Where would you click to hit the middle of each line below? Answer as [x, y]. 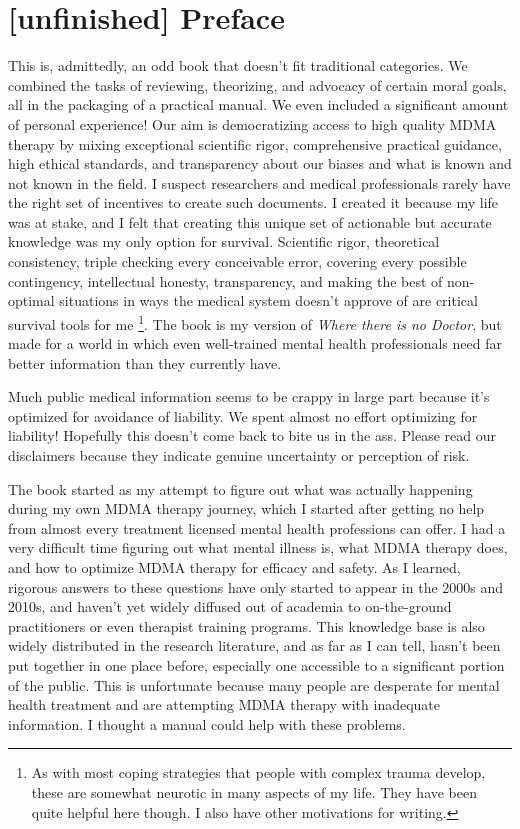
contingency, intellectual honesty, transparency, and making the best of [225, 280]
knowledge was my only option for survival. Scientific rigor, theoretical [224, 241]
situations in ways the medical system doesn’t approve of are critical [268, 300]
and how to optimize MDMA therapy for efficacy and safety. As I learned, [234, 567]
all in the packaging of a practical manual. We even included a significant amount [258, 104]
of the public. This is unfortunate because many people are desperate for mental [254, 684]
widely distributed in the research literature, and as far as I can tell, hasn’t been [254, 645]
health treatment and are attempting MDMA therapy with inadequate [224, 704]
